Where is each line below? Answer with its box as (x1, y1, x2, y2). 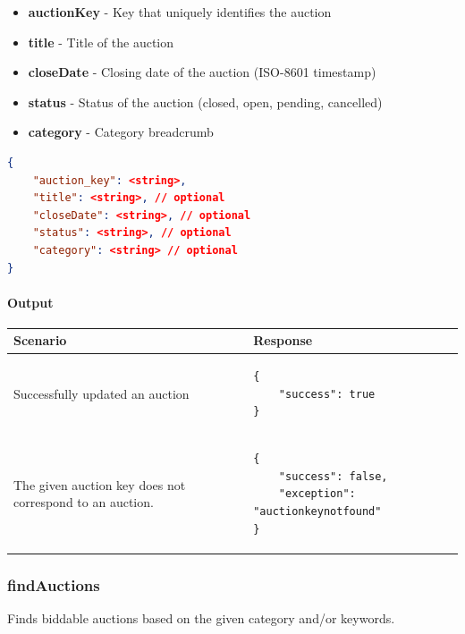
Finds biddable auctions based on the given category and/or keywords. (7, 608, 395, 627)
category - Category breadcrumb (28, 123, 214, 141)
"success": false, (278, 469, 388, 483)
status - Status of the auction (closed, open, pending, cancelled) (28, 92, 383, 111)
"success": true (278, 387, 376, 401)
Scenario (13, 331, 67, 350)
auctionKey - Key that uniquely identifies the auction (28, 3, 332, 21)
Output (7, 292, 54, 311)
